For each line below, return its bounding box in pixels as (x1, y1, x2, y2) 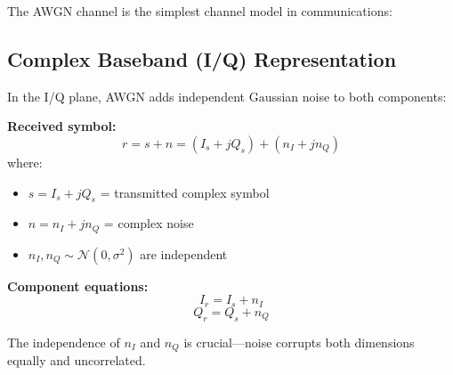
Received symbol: (7, 117, 117, 135)
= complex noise (103, 214, 194, 232)
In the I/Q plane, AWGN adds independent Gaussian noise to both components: (7, 86, 447, 105)
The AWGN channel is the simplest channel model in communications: (7, 2, 392, 20)
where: (7, 152, 43, 171)
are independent (140, 244, 228, 263)
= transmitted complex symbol (100, 183, 270, 201)
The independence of (7, 332, 120, 351)
